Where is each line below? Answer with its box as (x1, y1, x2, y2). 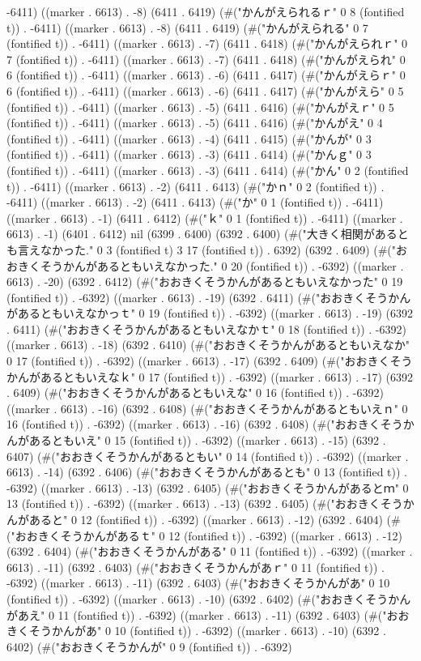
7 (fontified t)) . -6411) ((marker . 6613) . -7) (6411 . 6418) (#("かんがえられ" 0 (6, 50, 406, 67)
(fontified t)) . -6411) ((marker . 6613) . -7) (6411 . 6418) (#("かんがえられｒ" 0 (6, 35, 408, 52)
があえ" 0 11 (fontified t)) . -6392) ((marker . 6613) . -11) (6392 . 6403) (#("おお (6, 606, 410, 623)
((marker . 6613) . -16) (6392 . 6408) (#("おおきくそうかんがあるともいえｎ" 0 (6, 399, 408, 416)
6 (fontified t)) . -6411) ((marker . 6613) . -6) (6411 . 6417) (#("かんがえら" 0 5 (6, 82, 404, 99)
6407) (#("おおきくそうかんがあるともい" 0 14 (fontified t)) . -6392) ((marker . (6, 447, 409, 464)
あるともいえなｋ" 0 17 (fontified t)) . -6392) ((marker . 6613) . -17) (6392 (40, 368, 414, 385)
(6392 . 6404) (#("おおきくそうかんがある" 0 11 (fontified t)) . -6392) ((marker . (6, 543, 413, 560)
